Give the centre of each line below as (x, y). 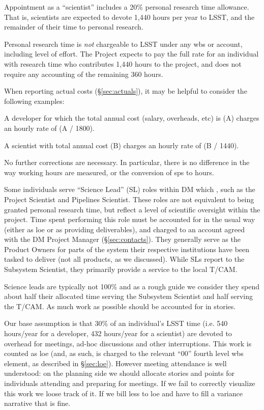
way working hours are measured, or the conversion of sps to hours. (109, 172)
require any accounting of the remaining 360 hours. (84, 74)
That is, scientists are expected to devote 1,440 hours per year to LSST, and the (129, 17)
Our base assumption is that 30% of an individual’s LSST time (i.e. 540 (116, 323)
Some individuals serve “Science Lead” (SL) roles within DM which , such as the (130, 189)
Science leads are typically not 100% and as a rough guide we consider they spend (132, 286)
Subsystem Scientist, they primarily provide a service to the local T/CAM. (121, 269)
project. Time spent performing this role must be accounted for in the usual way (130, 219)
